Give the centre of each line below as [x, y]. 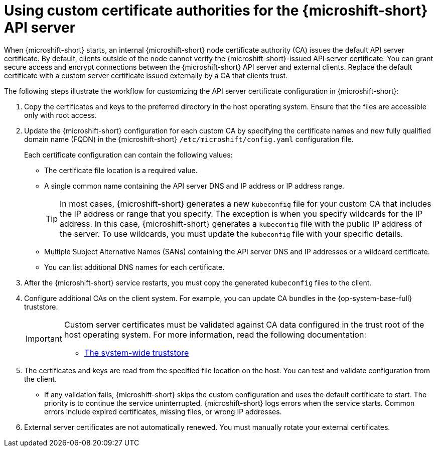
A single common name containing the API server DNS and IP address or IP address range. [194, 186]
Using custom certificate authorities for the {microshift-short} [216, 11]
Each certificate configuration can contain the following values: [128, 155]
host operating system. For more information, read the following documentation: [215, 334]
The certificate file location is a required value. [121, 170]
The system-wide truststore [136, 352]
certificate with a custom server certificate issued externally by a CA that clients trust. [146, 75]
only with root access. [60, 115]
